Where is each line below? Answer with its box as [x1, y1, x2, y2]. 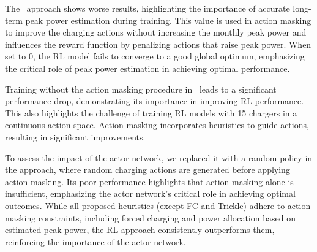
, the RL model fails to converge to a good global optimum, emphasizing [32, 50, 305, 63]
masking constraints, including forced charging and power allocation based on [5, 211, 296, 224]
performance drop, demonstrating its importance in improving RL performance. [5, 94, 304, 107]
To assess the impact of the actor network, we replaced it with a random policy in [5, 151, 313, 164]
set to [5, 50, 26, 63]
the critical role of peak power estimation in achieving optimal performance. [5, 61, 290, 74]
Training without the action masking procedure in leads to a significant [5, 82, 277, 95]
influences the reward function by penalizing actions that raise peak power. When [5, 37, 311, 50]
